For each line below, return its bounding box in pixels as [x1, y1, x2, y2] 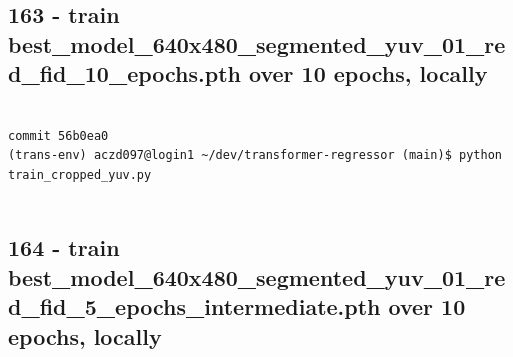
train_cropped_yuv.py [8, 167, 152, 182]
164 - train [8, 232, 120, 263]
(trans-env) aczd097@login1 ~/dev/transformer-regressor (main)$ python [8, 148, 502, 163]
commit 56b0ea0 [8, 128, 109, 143]
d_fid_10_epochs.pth [8, 58, 241, 89]
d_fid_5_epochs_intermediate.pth [8, 291, 381, 322]
